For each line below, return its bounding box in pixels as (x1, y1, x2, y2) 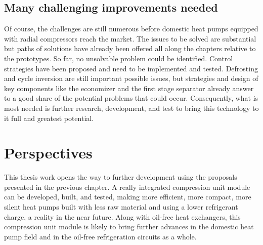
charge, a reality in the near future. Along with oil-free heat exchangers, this (4, 211, 241, 222)
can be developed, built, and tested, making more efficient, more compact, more (4, 191, 251, 202)
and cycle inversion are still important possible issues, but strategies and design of (4, 73, 258, 84)
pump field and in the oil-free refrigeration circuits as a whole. (4, 231, 197, 241)
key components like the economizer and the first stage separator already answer (4, 83, 254, 93)
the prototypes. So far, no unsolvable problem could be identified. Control (4, 53, 233, 63)
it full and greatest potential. (4, 112, 94, 123)
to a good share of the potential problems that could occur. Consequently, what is (4, 93, 258, 103)
